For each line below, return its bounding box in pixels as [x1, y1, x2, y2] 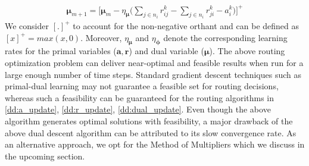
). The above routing [209, 45, 285, 57]
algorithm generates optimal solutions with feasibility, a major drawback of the [5, 114, 293, 127]
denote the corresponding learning [163, 31, 288, 43]
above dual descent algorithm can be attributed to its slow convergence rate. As [5, 126, 296, 139]
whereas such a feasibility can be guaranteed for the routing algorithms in [5, 91, 274, 104]
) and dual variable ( [129, 45, 204, 57]
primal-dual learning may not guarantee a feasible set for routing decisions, [5, 80, 279, 92]
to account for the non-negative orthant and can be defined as [73, 19, 299, 32]
